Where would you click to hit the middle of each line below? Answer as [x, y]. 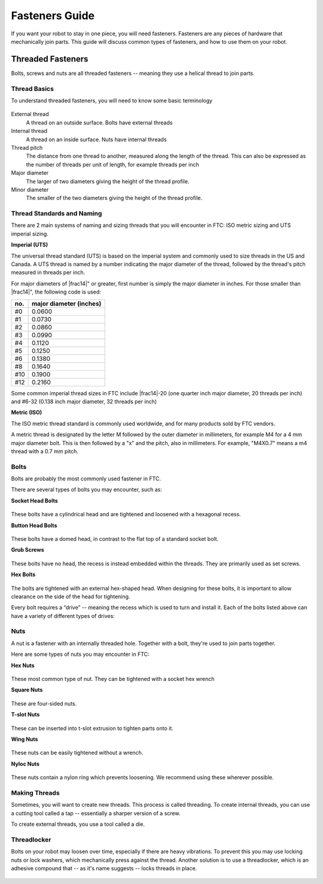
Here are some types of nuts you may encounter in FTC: [80, 654]
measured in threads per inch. [48, 273]
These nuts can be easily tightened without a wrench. [77, 753]
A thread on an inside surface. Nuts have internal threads [96, 139]
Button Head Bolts [34, 525]
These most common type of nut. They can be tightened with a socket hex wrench [113, 679]
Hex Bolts [23, 574]
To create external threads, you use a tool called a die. [78, 824]
